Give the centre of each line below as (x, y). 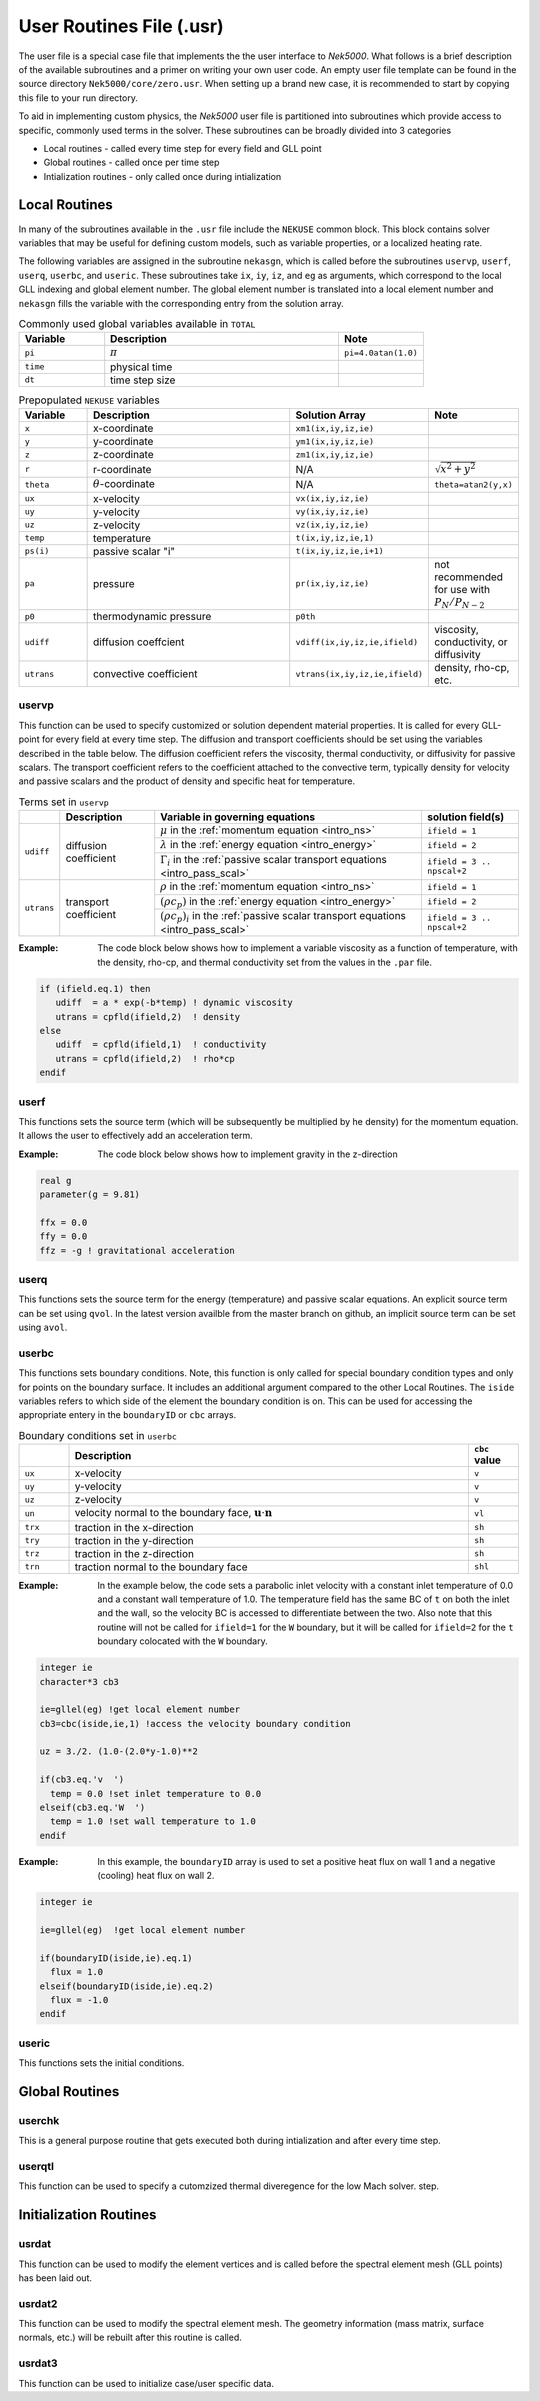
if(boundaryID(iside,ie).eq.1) (116, 1958)
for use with (462, 589)
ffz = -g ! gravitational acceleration (137, 1250)
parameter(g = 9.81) (89, 1194)
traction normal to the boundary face (161, 1567)
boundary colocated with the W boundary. (183, 1641)
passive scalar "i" (134, 551)
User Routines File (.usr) (121, 26)
